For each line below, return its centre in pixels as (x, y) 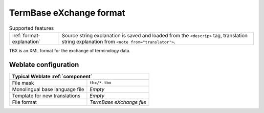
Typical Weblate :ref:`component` (52, 76)
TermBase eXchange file (118, 102)
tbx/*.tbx (101, 83)
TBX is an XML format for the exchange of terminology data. (70, 50)
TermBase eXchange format (67, 13)
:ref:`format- (26, 35)
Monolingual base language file (48, 89)
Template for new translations (46, 95)
